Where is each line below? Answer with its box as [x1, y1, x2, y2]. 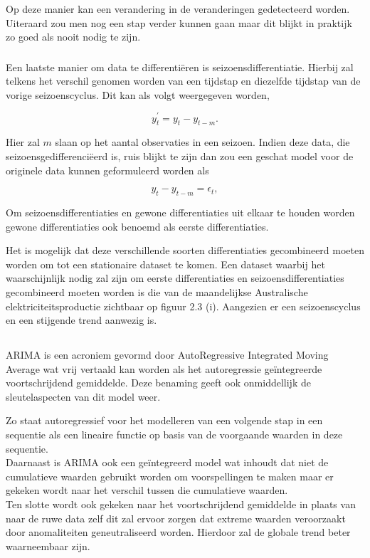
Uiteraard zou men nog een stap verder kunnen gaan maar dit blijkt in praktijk [6, 15, 352, 30]
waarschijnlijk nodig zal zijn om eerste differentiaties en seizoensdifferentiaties [6, 270, 344, 285]
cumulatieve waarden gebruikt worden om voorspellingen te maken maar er [6, 468, 334, 483]
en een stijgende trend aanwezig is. [6, 312, 157, 327]
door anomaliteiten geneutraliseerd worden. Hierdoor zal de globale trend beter [6, 525, 351, 539]
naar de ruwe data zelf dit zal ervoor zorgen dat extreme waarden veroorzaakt [6, 510, 346, 525]
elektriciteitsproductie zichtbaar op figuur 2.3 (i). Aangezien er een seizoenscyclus [6, 298, 361, 313]
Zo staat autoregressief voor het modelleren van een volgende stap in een [6, 413, 323, 428]
